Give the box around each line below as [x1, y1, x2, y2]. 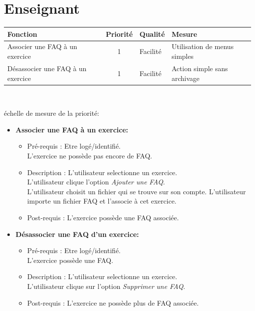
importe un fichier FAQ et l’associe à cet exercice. [27, 196, 177, 206]
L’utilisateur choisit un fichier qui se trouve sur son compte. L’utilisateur [27, 186, 246, 196]
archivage [172, 73, 200, 83]
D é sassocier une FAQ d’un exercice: [15, 229, 139, 239]
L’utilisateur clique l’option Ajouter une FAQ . [27, 177, 165, 187]
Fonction [7, 28, 37, 39]
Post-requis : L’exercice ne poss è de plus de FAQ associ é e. [27, 297, 199, 308]
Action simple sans [172, 63, 228, 73]
